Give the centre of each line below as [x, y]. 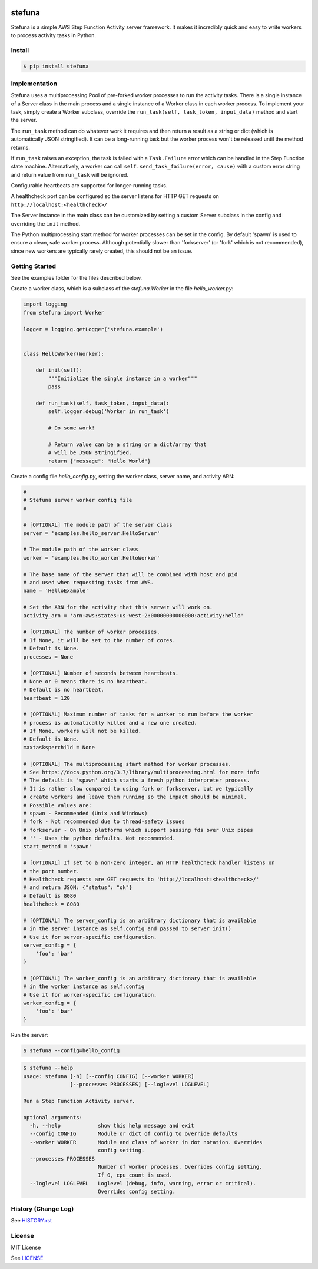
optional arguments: [53, 1117]
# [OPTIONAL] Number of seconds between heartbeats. [101, 673]
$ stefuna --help [48, 1068]
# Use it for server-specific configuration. [90, 937]
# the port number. [51, 871]
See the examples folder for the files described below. [77, 277]
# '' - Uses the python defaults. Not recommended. [100, 838]
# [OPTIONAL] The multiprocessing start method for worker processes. [127, 764]
